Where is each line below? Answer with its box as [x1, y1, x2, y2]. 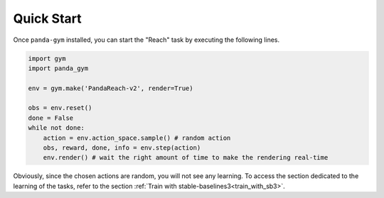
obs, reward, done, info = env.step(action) [43, 144, 201, 152]
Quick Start [13, 11, 82, 26]
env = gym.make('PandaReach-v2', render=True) [28, 84, 193, 92]
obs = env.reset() [28, 104, 92, 112]
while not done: [28, 124, 85, 132]
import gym [28, 54, 66, 62]
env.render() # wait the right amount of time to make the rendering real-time [43, 153, 329, 162]
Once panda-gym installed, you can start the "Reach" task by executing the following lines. [13, 35, 280, 44]
